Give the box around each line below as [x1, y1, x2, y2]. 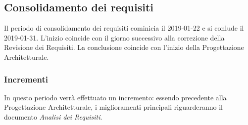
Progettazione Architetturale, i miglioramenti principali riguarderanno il [4, 102, 223, 112]
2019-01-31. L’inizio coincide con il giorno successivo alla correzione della [4, 32, 225, 42]
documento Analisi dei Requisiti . [4, 111, 102, 122]
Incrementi [4, 73, 49, 85]
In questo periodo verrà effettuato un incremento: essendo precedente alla [4, 92, 227, 102]
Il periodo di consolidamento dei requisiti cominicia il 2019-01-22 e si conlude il [4, 23, 244, 33]
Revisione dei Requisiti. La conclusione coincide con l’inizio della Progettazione [4, 42, 244, 52]
